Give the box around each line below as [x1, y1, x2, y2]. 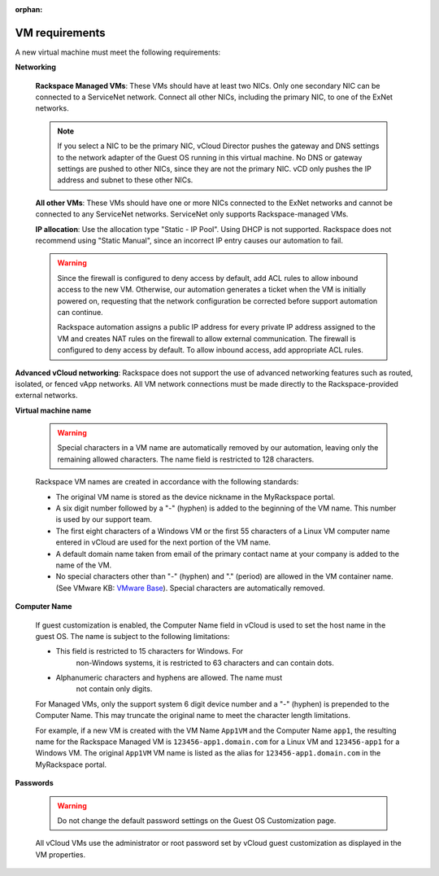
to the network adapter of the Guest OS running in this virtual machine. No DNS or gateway [57, 152, 363, 162]
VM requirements [15, 25, 106, 40]
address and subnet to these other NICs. [57, 175, 193, 185]
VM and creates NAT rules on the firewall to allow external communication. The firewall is [57, 334, 357, 344]
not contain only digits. [76, 684, 153, 694]
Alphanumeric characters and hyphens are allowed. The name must [55, 672, 283, 683]
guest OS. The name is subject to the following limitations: [35, 631, 230, 641]
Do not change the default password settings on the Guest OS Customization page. [57, 816, 337, 826]
